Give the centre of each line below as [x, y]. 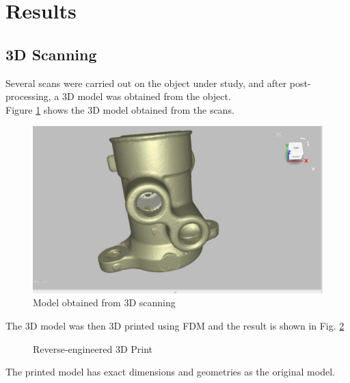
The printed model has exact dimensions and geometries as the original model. [170, 372]
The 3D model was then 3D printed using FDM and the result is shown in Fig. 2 [175, 326]
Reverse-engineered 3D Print [93, 348]
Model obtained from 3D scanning [104, 302]
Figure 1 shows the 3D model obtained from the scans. [120, 109]
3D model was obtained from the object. [147, 96]
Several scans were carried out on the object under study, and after [146, 83]
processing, [28, 96]
